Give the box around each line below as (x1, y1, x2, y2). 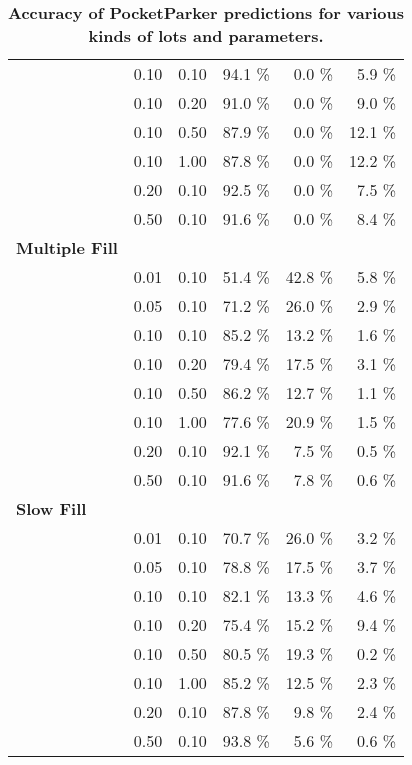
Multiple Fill (16, 236, 118, 259)
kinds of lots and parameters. (88, 24, 324, 47)
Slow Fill (16, 497, 87, 520)
